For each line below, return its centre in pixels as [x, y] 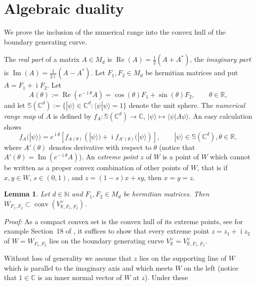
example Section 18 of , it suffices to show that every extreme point [107, 231]
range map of [24, 116]
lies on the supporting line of [183, 258]
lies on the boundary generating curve [107, 241]
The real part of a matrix [42, 59]
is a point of [181, 157]
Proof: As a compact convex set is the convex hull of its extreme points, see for [124, 221]
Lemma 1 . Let [27, 194]
